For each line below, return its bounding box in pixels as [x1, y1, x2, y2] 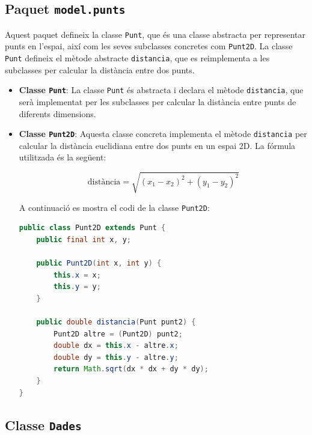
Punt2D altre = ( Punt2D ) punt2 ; [54, 329, 183, 338]
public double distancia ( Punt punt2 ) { [36, 317, 196, 326]
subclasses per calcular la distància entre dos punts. [5, 63, 195, 76]
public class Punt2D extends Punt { [19, 224, 166, 233]
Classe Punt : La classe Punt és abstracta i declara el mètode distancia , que [19, 84, 304, 96]
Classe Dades [5, 415, 82, 434]
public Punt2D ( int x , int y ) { [36, 259, 162, 268]
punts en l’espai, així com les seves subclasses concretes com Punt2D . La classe [5, 40, 293, 52]
